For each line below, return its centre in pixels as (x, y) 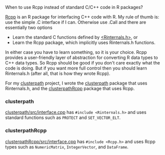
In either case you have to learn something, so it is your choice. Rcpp (76, 52)
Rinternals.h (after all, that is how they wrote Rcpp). (58, 73)
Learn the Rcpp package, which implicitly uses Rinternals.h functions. (84, 42)
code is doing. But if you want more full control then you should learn (76, 68)
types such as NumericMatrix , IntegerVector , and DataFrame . (67, 146)
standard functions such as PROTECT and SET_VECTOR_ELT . (63, 117)
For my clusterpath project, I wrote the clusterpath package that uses (76, 83)
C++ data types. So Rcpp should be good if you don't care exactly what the (83, 63)
